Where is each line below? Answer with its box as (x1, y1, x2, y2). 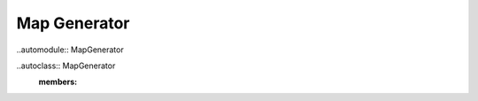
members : (38, 76, 78, 88)
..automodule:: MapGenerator (16, 44, 124, 55)
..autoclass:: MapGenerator (16, 60, 116, 71)
